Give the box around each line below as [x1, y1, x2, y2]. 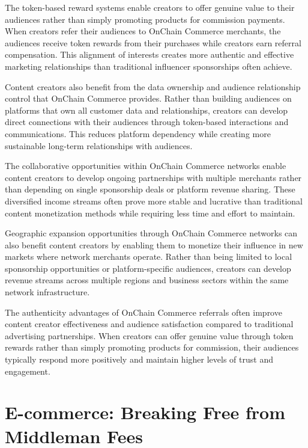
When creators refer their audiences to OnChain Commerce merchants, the [5, 25, 281, 37]
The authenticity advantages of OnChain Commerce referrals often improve [5, 305, 282, 318]
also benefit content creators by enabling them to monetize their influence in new [5, 238, 303, 251]
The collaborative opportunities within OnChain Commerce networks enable [5, 159, 286, 172]
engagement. [5, 364, 50, 377]
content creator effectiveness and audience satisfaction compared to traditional [5, 318, 294, 330]
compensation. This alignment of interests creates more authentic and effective [5, 48, 294, 61]
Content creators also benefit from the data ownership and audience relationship [5, 80, 301, 93]
